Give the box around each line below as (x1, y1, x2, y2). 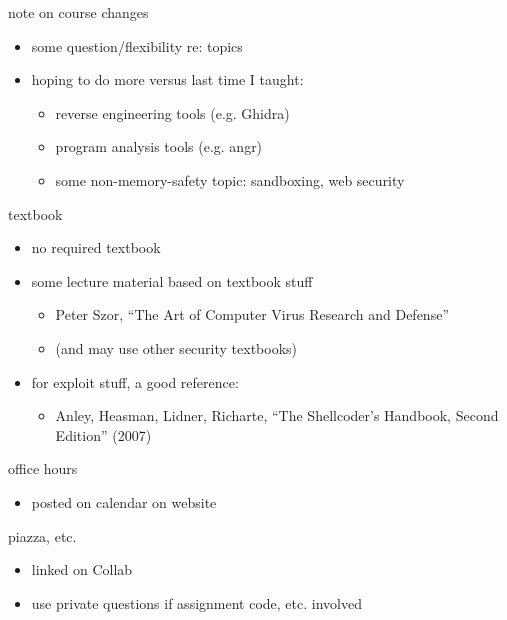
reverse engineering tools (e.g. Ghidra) (55, 102, 290, 123)
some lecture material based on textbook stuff (31, 270, 313, 291)
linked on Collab (31, 559, 133, 580)
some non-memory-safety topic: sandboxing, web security (55, 169, 405, 190)
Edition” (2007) (55, 424, 152, 445)
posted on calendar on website (31, 491, 217, 512)
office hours (8, 458, 78, 479)
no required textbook (31, 237, 161, 258)
